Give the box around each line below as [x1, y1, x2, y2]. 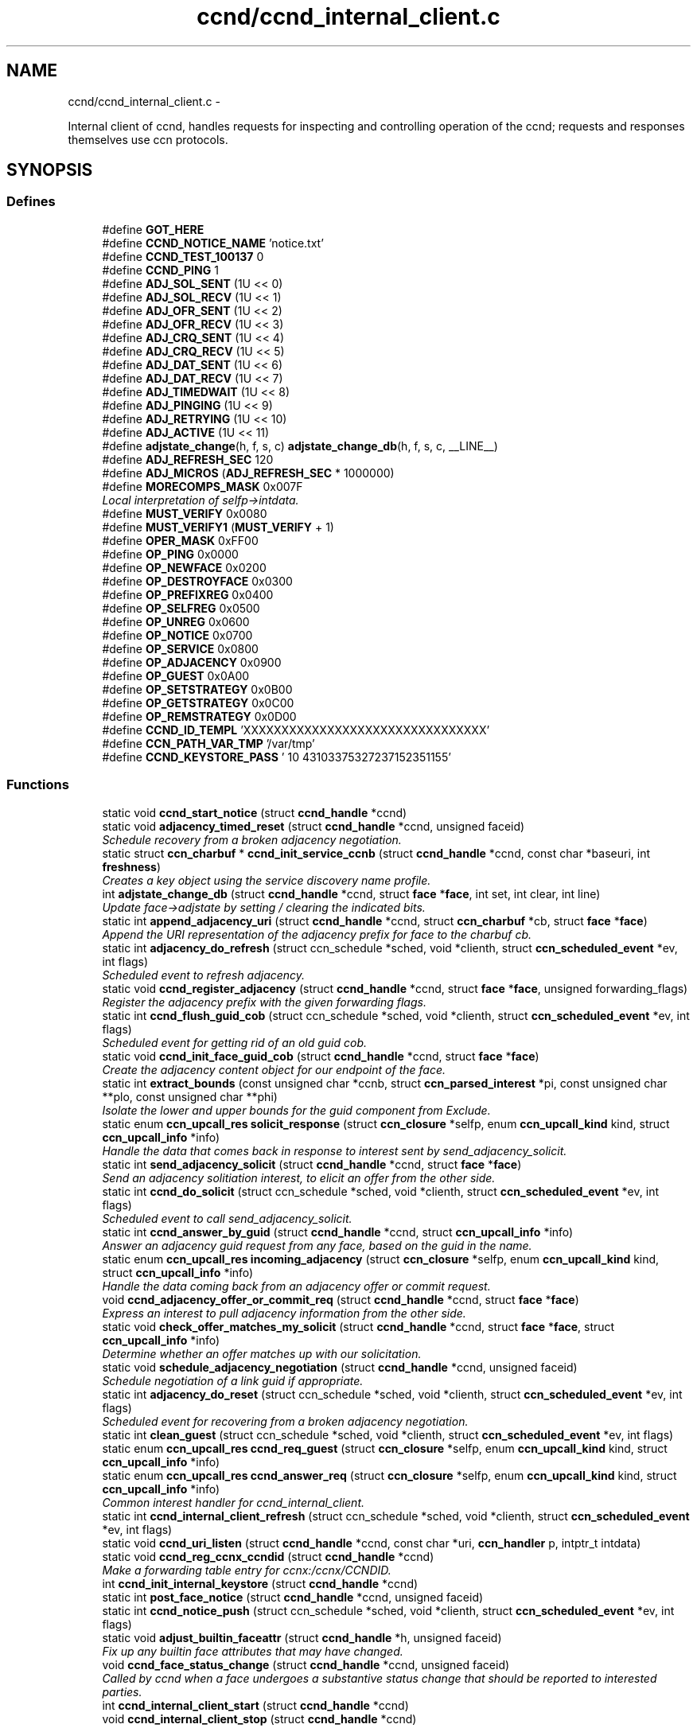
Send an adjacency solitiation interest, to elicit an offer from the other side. [102, 1170, 496, 1185]
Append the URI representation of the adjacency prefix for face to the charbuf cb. [102, 927, 532, 941]
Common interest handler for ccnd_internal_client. [102, 1495, 364, 1509]
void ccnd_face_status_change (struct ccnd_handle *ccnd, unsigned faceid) [102, 1657, 510, 1672]
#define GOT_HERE [102, 222, 204, 236]
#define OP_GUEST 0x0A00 [102, 668, 250, 683]
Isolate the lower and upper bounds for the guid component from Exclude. [102, 1103, 491, 1117]
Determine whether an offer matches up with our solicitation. [102, 1346, 422, 1360]
